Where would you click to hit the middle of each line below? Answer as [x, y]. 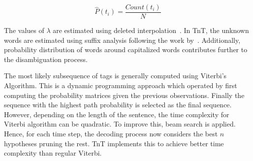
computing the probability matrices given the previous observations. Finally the [124, 95]
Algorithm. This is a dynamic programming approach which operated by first [121, 85]
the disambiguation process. [46, 59]
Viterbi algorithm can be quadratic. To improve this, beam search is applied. [120, 124]
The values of [24, 30]
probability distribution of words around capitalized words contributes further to [126, 49]
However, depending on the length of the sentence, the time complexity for [117, 114]
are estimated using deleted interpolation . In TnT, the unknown [151, 30]
